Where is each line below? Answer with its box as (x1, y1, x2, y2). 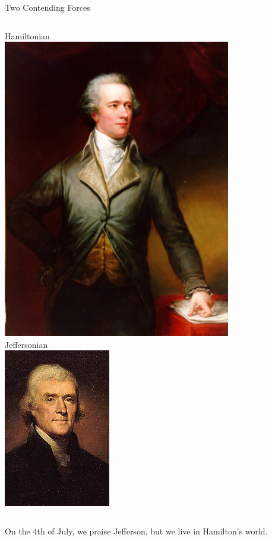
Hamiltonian (5, 29, 50, 42)
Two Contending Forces (5, 1, 90, 13)
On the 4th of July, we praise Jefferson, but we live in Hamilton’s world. (5, 524, 268, 537)
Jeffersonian (5, 338, 48, 350)
